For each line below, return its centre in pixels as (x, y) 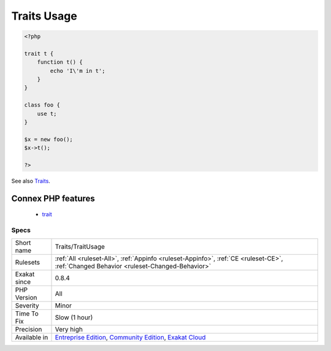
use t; (47, 114)
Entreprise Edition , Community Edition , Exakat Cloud (130, 337)
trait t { (39, 53)
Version (26, 297)
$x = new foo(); (49, 139)
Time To (27, 314)
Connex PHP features (53, 198)
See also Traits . (31, 181)
